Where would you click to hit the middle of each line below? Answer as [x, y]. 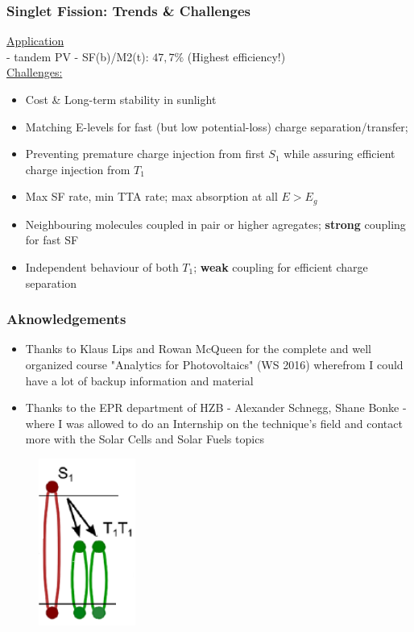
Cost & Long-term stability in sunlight [121, 99]
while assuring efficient [339, 154]
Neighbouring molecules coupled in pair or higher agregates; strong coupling [215, 224]
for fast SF [52, 240]
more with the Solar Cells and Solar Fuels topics [145, 439]
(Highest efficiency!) [236, 56]
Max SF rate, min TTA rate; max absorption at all [151, 196]
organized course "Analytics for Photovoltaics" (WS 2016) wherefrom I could [214, 365]
